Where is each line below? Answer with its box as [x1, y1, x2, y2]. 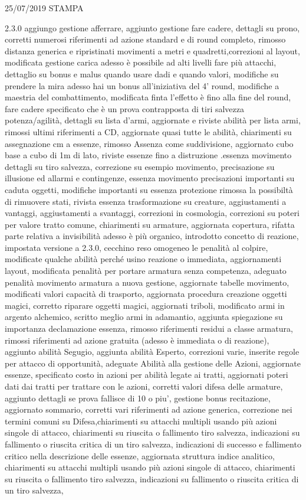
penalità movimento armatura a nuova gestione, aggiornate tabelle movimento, [5, 276, 289, 288]
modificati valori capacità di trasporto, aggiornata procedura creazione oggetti [5, 287, 287, 300]
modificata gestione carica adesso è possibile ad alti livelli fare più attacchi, [5, 56, 277, 68]
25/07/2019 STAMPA [5, 2, 84, 14]
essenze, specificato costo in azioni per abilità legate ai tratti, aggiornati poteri [5, 368, 288, 381]
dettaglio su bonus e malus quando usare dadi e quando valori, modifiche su [5, 67, 279, 80]
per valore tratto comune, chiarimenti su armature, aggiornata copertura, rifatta [5, 218, 295, 230]
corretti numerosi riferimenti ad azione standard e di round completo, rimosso [5, 33, 286, 45]
